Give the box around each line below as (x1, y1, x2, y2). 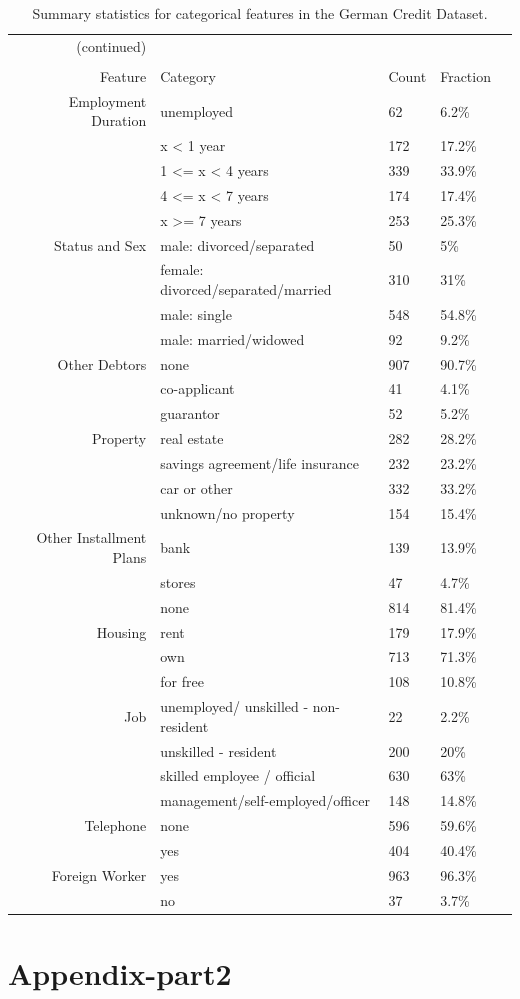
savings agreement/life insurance (160, 452, 359, 473)
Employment (68, 90, 147, 111)
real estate (160, 428, 224, 449)
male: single (160, 303, 232, 324)
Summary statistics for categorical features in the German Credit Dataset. (32, 3, 488, 23)
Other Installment (36, 527, 147, 548)
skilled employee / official (160, 765, 316, 786)
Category (160, 65, 216, 86)
